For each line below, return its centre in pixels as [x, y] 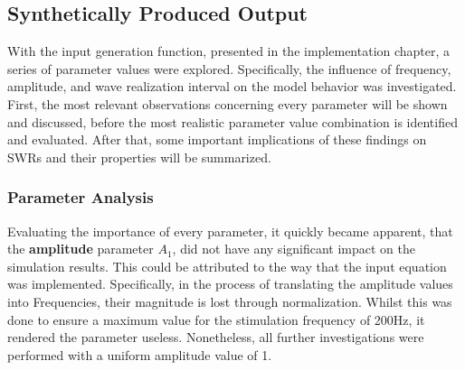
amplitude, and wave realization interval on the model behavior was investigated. [232, 86]
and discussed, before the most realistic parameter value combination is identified [232, 121]
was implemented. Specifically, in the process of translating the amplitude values [230, 284]
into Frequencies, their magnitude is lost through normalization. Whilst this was [230, 301]
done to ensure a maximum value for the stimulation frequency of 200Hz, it [216, 319]
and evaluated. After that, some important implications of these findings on [217, 139]
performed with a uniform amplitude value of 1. [140, 354]
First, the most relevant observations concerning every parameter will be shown [228, 103]
